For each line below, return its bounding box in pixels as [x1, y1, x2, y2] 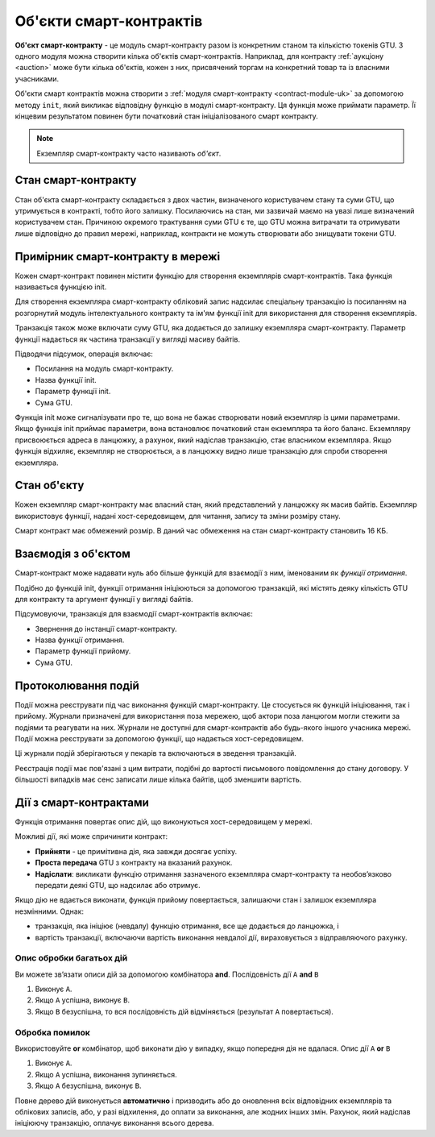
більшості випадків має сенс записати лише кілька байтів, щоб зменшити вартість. [14, 774, 302, 785]
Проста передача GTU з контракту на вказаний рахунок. [35, 858, 233, 868]
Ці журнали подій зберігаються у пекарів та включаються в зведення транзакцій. [14, 749, 297, 758]
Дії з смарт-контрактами [14, 795, 149, 809]
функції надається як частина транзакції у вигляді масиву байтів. [14, 334, 241, 344]
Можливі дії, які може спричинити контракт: [14, 832, 168, 841]
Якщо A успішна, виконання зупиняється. [35, 1069, 177, 1079]
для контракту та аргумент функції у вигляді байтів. [14, 594, 193, 604]
